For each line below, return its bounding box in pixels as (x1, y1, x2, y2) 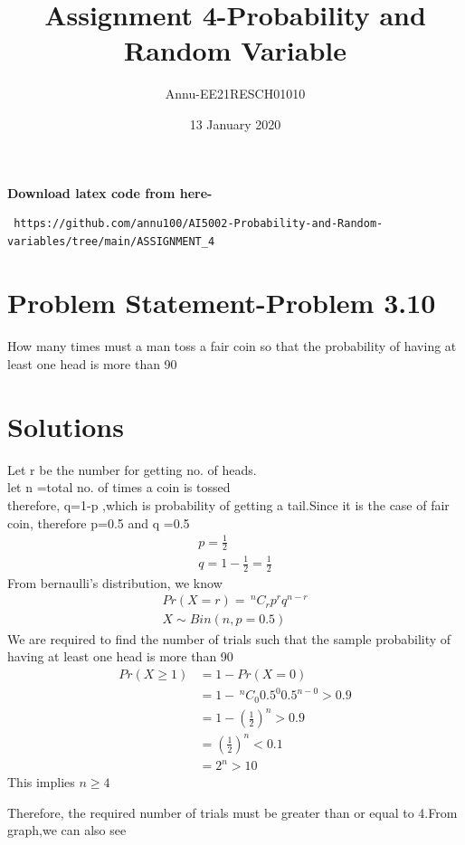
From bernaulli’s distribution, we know (7, 573, 223, 592)
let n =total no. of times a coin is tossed (7, 478, 231, 497)
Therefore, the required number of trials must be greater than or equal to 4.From (7, 802, 458, 821)
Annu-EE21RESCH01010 (165, 84, 306, 103)
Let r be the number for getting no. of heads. (7, 460, 257, 479)
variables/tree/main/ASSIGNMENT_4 (7, 234, 215, 248)
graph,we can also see (7, 821, 127, 840)
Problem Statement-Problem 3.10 (7, 284, 436, 321)
